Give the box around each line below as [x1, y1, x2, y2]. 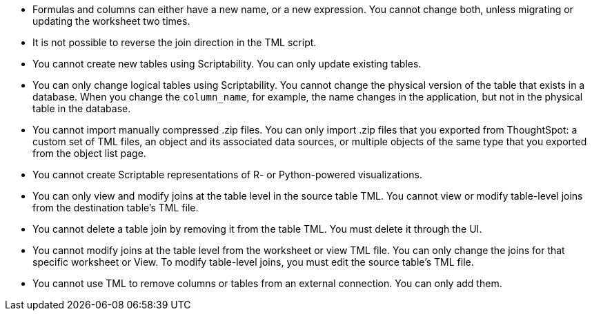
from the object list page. [32, 147, 146, 159]
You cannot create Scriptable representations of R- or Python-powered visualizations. [32, 169, 422, 180]
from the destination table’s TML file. [32, 202, 199, 213]
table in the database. [32, 103, 131, 114]
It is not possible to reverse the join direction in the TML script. [32, 36, 317, 48]
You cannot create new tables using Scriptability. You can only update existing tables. [32, 58, 422, 70]
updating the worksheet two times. [32, 15, 190, 27]
